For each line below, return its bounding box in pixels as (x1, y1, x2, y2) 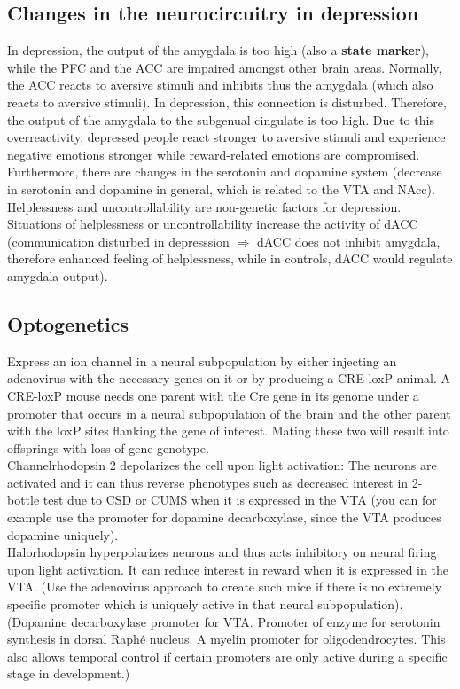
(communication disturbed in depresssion (7, 231, 230, 250)
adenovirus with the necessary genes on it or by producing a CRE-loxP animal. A (7, 369, 450, 388)
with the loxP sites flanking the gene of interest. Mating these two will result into (7, 421, 449, 440)
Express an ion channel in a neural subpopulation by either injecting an (7, 351, 397, 370)
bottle (7, 490, 40, 509)
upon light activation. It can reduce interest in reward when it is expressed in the (7, 560, 448, 578)
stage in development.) (7, 664, 130, 683)
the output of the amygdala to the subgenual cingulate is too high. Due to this (7, 110, 434, 129)
